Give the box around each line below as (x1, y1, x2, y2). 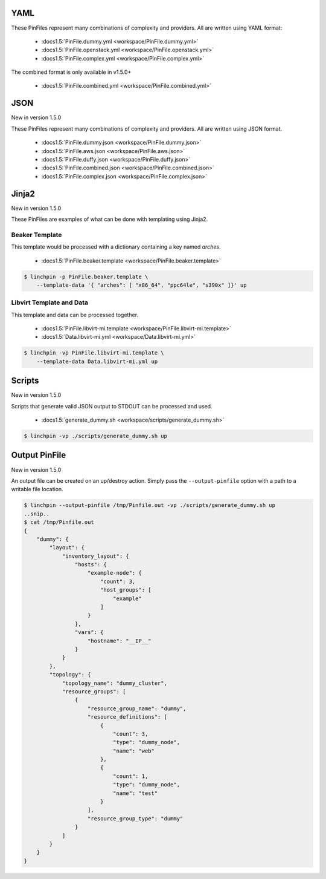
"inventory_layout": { (62, 552, 129, 560)
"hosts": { (74, 561, 107, 568)
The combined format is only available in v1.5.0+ (11, 68, 132, 76)
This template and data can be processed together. (11, 311, 139, 318)
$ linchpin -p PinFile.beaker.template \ (24, 273, 149, 280)
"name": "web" (112, 747, 155, 754)
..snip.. (24, 510, 50, 517)
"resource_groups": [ (62, 688, 126, 695)
